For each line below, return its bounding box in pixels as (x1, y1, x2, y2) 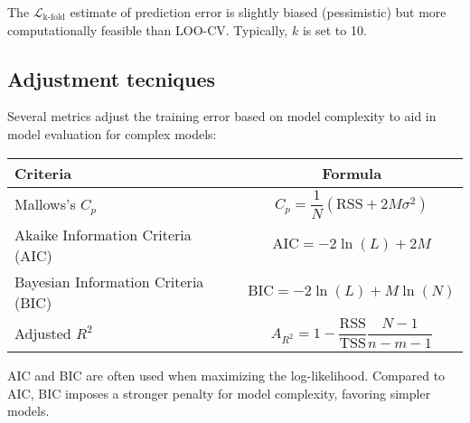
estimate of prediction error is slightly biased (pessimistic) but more (70, 3, 446, 21)
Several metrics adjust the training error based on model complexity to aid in (7, 107, 437, 126)
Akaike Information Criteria (14, 224, 192, 246)
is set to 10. (302, 20, 367, 39)
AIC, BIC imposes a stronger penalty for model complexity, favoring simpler (7, 383, 431, 402)
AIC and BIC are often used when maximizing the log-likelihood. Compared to (7, 366, 446, 385)
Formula (322, 162, 382, 183)
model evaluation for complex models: (7, 124, 217, 143)
